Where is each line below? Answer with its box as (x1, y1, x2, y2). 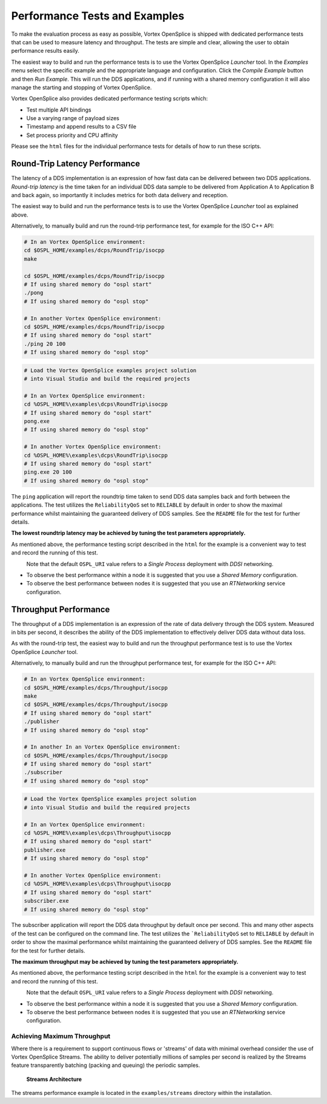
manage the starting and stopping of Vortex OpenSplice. (11, 84, 152, 91)
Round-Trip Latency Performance (11, 158, 140, 169)
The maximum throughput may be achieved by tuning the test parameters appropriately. (11, 958, 239, 966)
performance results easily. (11, 47, 80, 55)
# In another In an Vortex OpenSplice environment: (24, 744, 181, 750)
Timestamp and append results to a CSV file (26, 123, 136, 130)
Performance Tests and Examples (11, 9, 185, 22)
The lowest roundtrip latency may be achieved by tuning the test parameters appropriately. (11, 530, 246, 537)
